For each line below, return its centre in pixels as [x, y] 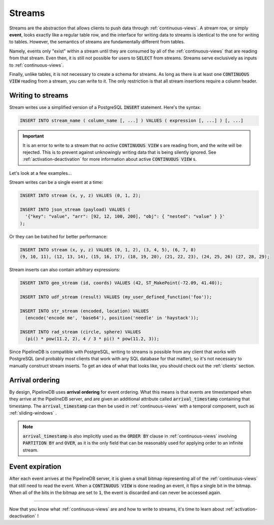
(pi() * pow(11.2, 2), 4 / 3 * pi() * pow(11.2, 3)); [92, 339]
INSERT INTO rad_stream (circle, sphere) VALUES [80, 332]
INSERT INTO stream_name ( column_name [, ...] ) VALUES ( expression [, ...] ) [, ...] [132, 121]
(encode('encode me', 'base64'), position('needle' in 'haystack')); [112, 318]
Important [33, 136]
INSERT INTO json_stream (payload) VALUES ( [75, 209]
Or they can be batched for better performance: [58, 236]
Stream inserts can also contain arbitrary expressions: [65, 269]
